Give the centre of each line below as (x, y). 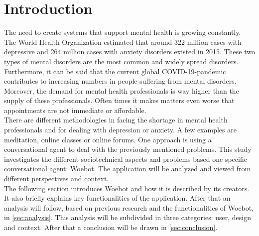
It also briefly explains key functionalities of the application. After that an (117, 198)
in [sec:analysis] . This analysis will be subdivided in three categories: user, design (128, 217)
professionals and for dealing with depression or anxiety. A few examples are (120, 130)
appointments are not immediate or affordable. (75, 110)
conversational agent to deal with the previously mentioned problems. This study (128, 149)
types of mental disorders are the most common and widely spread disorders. (121, 61)
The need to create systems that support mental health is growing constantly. (123, 32)
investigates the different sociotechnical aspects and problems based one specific (126, 159)
